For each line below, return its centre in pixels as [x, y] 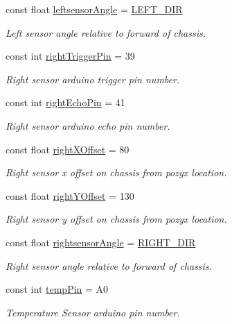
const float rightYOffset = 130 [70, 195]
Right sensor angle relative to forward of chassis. [109, 265]
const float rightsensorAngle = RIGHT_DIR [101, 242]
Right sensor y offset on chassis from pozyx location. [116, 219]
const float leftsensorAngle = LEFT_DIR [94, 9]
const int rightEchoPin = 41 [65, 102]
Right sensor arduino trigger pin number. [93, 79]
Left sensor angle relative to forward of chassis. [106, 32]
